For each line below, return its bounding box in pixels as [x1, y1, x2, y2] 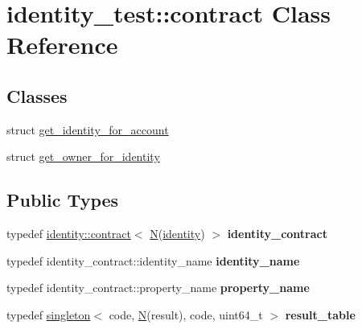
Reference [6, 28, 118, 61]
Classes [6, 83, 68, 108]
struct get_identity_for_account [6, 121, 169, 138]
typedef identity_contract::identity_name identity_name [6, 252, 300, 269]
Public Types [6, 187, 119, 212]
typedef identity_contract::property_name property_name [6, 279, 310, 296]
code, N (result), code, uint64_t [109, 306, 263, 323]
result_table [285, 306, 356, 323]
